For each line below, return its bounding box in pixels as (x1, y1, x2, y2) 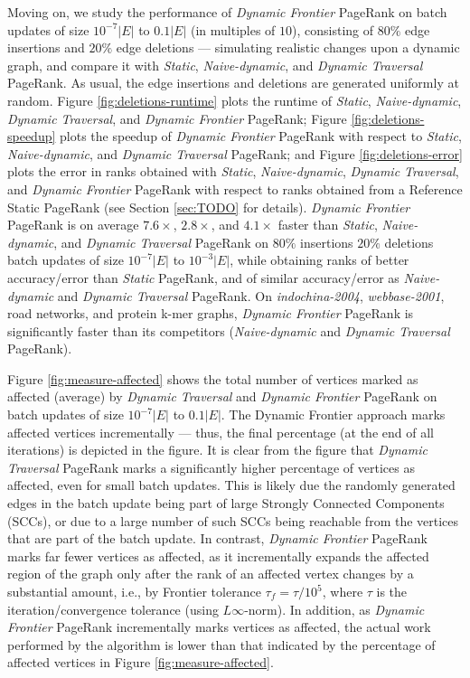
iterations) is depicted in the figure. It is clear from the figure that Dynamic (7, 440, 428, 459)
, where (322, 582, 363, 600)
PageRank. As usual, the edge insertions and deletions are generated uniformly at (7, 73, 459, 92)
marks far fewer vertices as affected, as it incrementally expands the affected (7, 546, 429, 565)
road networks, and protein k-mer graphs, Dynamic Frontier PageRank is (7, 304, 414, 323)
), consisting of (292, 20, 374, 39)
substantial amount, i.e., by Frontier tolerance (7, 582, 261, 600)
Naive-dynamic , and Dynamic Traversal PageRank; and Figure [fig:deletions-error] (7, 144, 463, 163)
